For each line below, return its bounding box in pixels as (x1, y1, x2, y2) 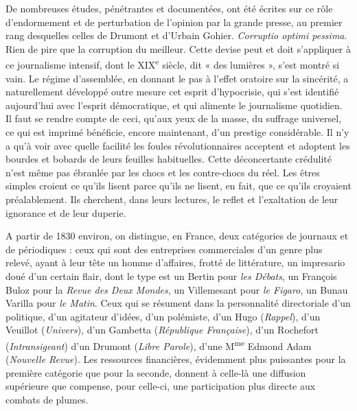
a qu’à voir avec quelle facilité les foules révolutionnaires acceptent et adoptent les (5, 138, 350, 152)
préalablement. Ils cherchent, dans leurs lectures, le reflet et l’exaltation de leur (5, 191, 338, 206)
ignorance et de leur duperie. (5, 205, 126, 220)
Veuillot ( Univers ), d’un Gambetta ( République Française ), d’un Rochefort (5, 322, 319, 337)
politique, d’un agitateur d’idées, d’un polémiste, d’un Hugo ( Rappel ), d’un (5, 309, 321, 323)
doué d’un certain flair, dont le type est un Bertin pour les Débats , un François (5, 268, 337, 283)
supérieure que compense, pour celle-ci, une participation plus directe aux (5, 379, 316, 393)
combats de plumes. (5, 392, 89, 406)
